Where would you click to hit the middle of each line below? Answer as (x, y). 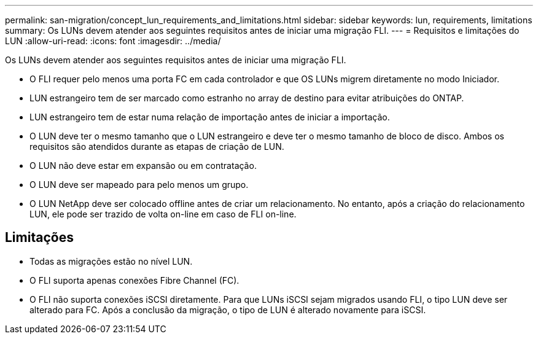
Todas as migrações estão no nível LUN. (111, 261)
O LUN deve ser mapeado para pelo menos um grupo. (139, 185)
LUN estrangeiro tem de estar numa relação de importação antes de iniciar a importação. (210, 117)
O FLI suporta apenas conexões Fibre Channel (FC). (134, 280)
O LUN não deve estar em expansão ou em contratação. (143, 166)
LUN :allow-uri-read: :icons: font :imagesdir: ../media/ (113, 41)
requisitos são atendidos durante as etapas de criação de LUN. (157, 146)
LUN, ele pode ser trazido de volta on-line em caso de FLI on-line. (163, 214)
